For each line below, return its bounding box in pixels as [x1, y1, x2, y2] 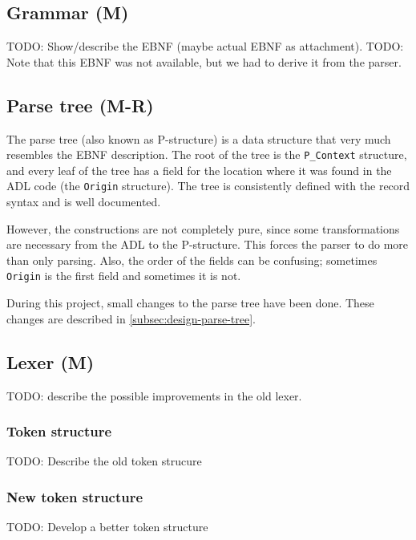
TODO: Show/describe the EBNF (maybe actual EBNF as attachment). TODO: [6, 38, 404, 55]
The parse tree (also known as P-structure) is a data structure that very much [6, 130, 391, 147]
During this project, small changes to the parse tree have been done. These [6, 294, 374, 311]
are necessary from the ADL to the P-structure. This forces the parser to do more [6, 236, 409, 253]
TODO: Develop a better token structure [6, 518, 208, 535]
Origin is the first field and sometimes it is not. [6, 267, 241, 284]
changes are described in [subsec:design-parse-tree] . [6, 310, 256, 327]
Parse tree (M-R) [6, 92, 154, 117]
